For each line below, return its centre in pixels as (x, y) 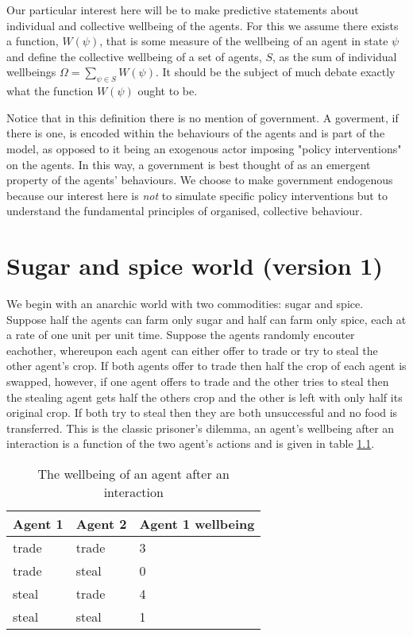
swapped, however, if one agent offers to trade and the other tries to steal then (198, 382)
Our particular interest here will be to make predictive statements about (183, 10)
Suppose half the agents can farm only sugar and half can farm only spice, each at (206, 319)
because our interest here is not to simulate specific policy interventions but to (197, 195)
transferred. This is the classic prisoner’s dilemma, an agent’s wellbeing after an (201, 428)
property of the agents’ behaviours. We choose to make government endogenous (200, 180)
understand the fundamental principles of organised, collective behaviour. (185, 211)
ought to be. (168, 91)
